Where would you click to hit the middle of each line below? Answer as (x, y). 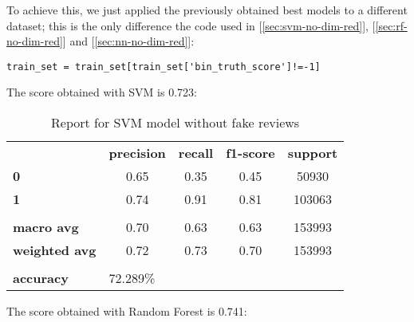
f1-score (250, 153)
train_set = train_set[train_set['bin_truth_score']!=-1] (164, 67)
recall (196, 153)
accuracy (41, 278)
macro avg (46, 227)
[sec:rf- (391, 25)
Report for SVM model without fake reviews (175, 123)
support (313, 153)
